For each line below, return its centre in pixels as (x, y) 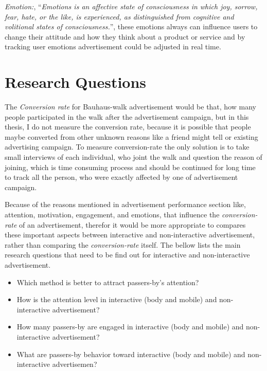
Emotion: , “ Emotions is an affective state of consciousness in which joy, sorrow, (131, 6)
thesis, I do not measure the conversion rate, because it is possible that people (128, 127)
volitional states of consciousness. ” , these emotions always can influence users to (131, 26)
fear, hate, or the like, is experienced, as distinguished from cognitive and (119, 16)
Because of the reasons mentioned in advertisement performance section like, (125, 204)
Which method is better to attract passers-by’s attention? (108, 282)
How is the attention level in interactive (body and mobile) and (117, 299)
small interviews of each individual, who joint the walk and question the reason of (133, 157)
